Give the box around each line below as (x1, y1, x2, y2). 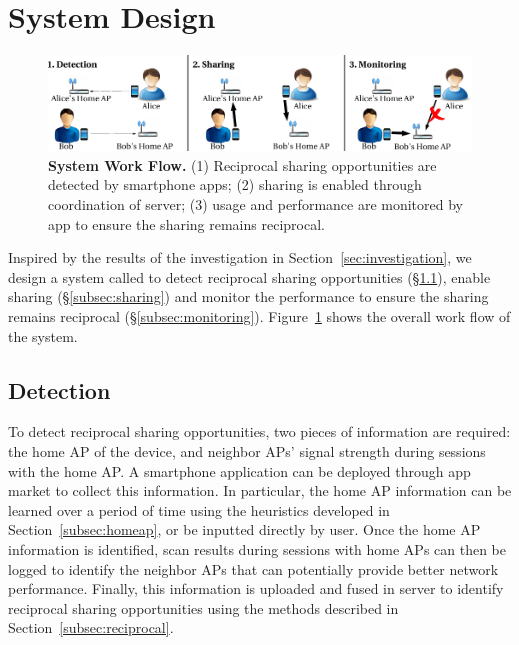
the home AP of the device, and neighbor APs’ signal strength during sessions (8, 441, 486, 462)
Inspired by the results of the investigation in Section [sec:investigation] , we (8, 247, 472, 268)
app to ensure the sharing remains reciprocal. (48, 213, 325, 234)
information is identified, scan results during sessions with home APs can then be (8, 538, 507, 559)
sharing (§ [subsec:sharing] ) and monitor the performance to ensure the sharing (8, 286, 489, 307)
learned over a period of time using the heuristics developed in (8, 499, 390, 520)
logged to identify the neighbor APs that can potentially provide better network (8, 558, 499, 579)
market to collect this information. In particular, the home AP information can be (8, 480, 512, 501)
